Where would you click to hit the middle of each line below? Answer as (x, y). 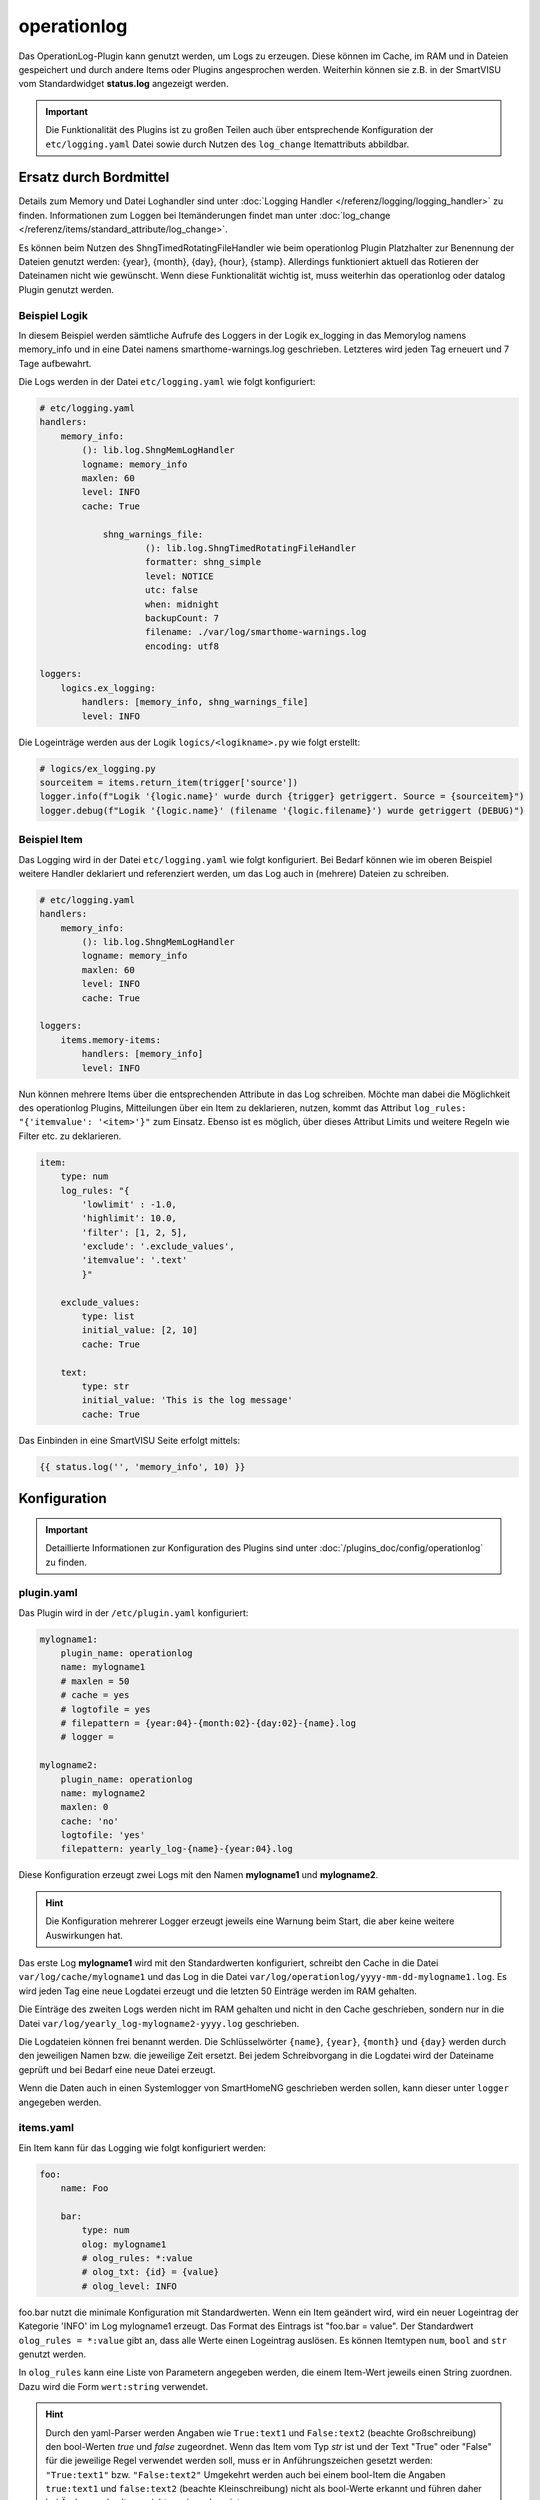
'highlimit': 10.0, (129, 1218)
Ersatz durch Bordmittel (94, 177)
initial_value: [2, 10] (140, 1330)
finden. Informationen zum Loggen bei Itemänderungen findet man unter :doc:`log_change (204, 215)
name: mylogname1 (103, 1667)
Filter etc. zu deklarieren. (70, 1136)
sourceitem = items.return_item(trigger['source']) (169, 782)
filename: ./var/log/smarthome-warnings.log (256, 632)
